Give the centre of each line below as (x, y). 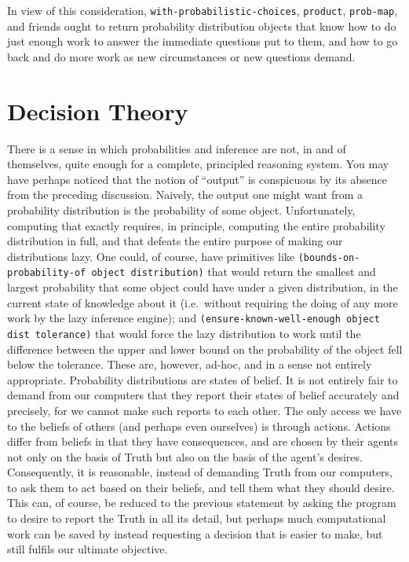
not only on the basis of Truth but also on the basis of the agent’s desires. (185, 456)
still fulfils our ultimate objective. (88, 549)
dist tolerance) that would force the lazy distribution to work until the (184, 333)
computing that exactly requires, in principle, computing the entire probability (196, 225)
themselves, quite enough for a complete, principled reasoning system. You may (198, 164)
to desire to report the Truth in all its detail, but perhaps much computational (197, 518)
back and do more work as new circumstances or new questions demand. (181, 56)
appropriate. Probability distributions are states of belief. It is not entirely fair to (203, 379)
